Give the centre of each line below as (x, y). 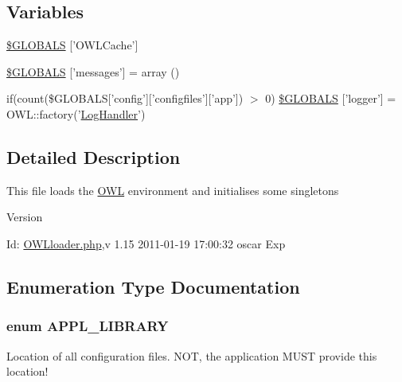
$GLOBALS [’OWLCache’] (72, 45)
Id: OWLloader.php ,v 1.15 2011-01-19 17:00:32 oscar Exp (146, 243)
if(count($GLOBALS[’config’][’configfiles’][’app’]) (125, 98)
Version (25, 217)
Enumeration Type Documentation (153, 286)
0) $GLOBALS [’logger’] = (331, 98)
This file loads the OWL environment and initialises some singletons (173, 190)
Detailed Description (94, 156)
